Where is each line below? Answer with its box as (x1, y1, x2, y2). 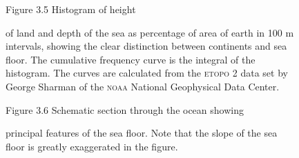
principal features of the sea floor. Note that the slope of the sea (6, 126, 278, 140)
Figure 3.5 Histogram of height (6, 2, 136, 16)
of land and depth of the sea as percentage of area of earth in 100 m (6, 25, 294, 39)
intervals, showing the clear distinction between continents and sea (6, 39, 287, 53)
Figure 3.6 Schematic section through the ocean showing (6, 102, 244, 117)
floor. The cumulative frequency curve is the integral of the (6, 52, 255, 66)
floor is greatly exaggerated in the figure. (6, 139, 178, 153)
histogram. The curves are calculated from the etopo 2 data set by (6, 66, 288, 80)
